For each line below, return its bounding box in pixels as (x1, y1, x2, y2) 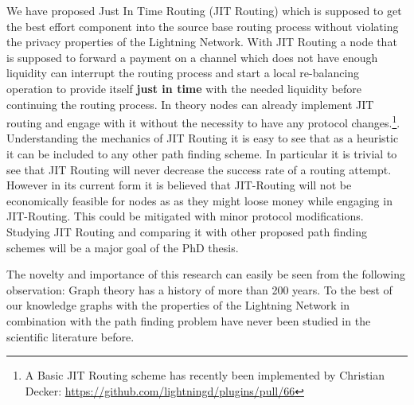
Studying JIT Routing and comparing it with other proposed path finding (6, 223, 367, 239)
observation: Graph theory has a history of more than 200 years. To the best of (6, 281, 393, 298)
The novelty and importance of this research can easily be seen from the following (6, 266, 405, 282)
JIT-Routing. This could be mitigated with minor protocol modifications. (6, 208, 364, 224)
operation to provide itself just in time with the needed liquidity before (6, 80, 361, 96)
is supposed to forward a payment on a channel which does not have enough (6, 49, 378, 65)
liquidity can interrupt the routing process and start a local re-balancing (6, 64, 360, 81)
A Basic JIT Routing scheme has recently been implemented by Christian (25, 367, 385, 384)
